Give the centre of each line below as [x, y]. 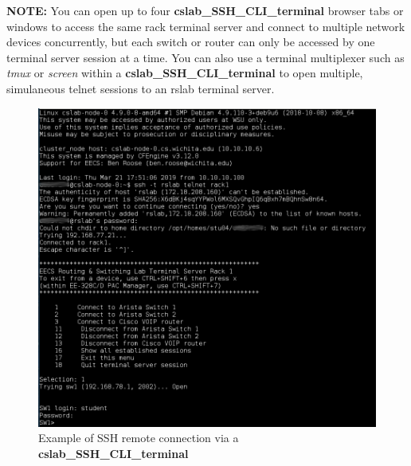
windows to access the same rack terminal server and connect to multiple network [206, 26]
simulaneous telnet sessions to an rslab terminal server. [141, 88]
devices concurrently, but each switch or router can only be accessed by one [191, 42]
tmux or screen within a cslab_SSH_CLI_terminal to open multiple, [185, 73]
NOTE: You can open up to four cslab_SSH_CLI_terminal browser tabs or [205, 10]
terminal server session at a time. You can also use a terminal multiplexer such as [205, 57]
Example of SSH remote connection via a [139, 438]
